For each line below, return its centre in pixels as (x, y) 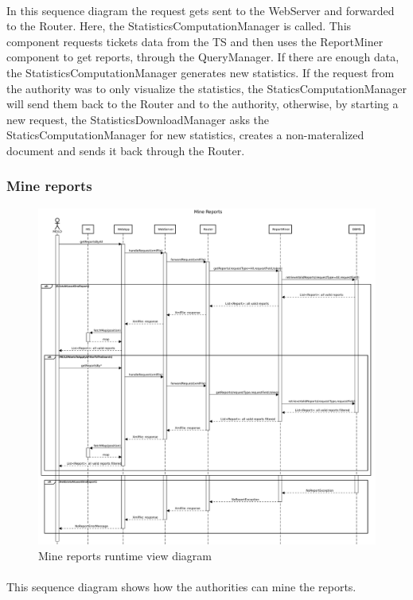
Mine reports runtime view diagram (125, 555)
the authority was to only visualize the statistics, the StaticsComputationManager (206, 88)
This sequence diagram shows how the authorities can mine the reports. (181, 586)
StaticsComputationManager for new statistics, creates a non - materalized (185, 135)
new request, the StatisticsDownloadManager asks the (138, 119)
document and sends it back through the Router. (126, 150)
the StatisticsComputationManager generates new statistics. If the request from (201, 72)
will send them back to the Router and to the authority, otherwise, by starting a (203, 104)
